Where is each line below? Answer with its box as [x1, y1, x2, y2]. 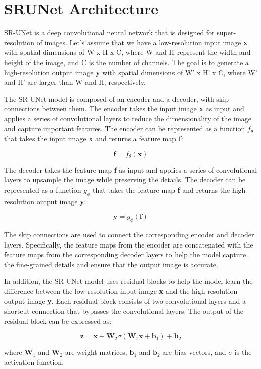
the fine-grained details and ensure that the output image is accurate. [4, 259, 218, 269]
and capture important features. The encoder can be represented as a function [4, 123, 245, 134]
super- [217, 27, 236, 38]
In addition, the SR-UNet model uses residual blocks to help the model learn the [4, 276, 253, 286]
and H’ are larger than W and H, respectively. [4, 77, 146, 87]
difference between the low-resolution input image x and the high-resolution [4, 286, 238, 296]
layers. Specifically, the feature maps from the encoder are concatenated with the [4, 239, 253, 250]
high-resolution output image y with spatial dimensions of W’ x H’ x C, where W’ [4, 67, 257, 77]
